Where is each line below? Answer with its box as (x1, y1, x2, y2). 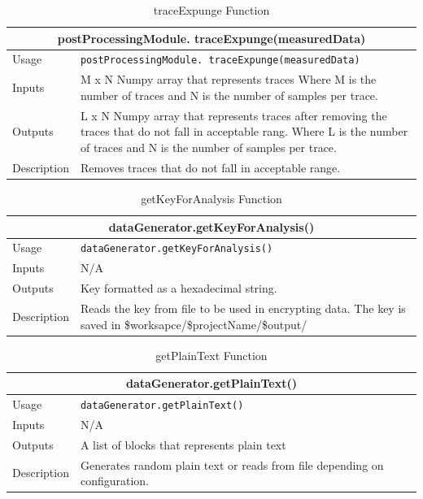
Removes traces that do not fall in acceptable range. (80, 158, 341, 176)
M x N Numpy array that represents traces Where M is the (80, 71, 377, 88)
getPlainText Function (155, 346, 268, 363)
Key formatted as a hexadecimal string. (80, 280, 277, 297)
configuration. (80, 472, 150, 489)
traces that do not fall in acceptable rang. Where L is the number (80, 123, 408, 140)
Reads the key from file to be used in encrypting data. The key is (80, 299, 406, 316)
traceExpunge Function (153, 2, 270, 18)
